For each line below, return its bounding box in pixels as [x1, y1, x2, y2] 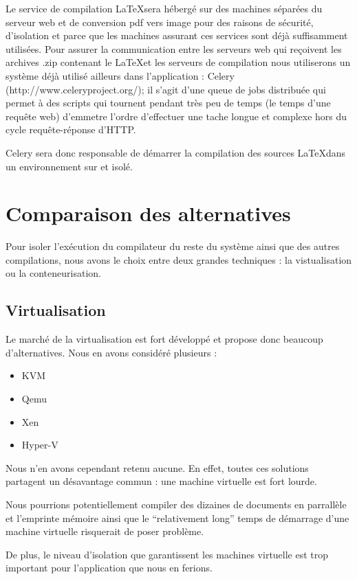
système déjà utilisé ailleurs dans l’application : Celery [6, 68, 235, 82]
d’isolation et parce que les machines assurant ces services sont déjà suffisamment [6, 28, 348, 43]
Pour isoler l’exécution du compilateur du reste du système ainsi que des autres [6, 239, 340, 253]
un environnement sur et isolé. [6, 159, 133, 173]
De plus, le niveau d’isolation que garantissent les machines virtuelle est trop [6, 547, 329, 561]
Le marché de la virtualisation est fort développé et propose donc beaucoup [6, 332, 323, 346]
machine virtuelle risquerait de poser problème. [6, 524, 204, 538]
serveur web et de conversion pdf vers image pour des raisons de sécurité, [6, 14, 314, 29]
